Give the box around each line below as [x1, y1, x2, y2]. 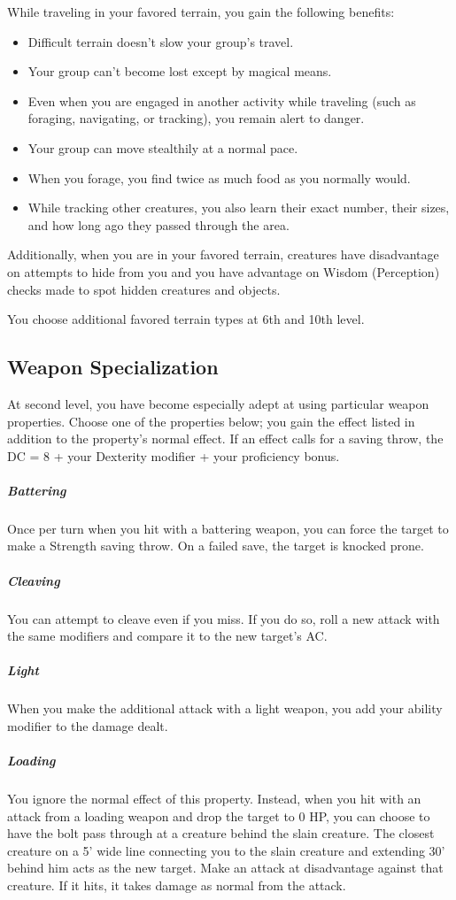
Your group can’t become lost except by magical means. [27, 62, 332, 81]
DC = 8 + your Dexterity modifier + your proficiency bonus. [7, 446, 340, 465]
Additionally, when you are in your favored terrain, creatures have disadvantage [7, 245, 439, 264]
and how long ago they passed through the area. [27, 215, 290, 234]
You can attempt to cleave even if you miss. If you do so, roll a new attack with [7, 609, 440, 627]
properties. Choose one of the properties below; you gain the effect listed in [7, 412, 415, 430]
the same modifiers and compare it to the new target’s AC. [7, 627, 328, 645]
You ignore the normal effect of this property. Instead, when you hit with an [7, 789, 421, 808]
